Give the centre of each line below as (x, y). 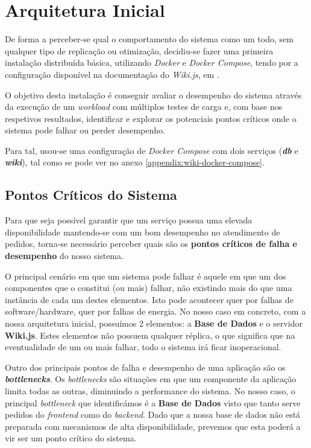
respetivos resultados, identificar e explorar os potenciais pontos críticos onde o (151, 118)
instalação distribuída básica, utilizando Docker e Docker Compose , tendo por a (152, 62)
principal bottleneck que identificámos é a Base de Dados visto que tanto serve (153, 402)
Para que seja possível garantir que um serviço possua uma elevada (129, 220)
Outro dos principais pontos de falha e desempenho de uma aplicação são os (145, 367)
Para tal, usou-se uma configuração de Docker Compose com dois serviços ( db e (152, 150)
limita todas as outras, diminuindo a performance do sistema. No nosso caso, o (150, 390)
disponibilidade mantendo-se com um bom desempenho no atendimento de (143, 232)
